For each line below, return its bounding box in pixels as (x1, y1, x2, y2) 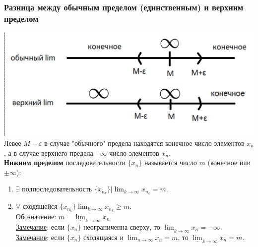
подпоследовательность (22, 184, 92, 194)
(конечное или (207, 157, 251, 168)
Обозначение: (15, 211, 57, 221)
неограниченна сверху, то (83, 222, 160, 232)
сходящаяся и (83, 232, 124, 243)
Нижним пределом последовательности (4, 157, 126, 168)
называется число (144, 157, 197, 168)
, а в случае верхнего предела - (4, 147, 98, 158)
